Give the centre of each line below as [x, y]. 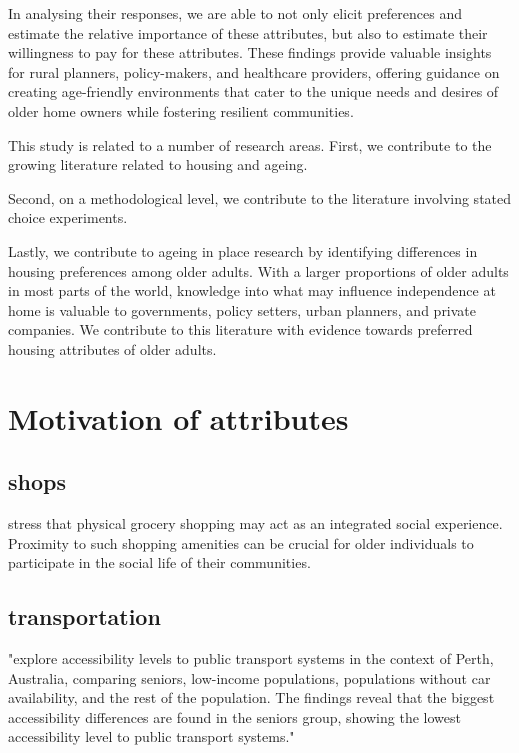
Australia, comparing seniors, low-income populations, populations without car [249, 677]
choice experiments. [68, 217]
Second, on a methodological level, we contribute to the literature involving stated [260, 197]
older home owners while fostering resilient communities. [181, 110]
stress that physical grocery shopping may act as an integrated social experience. [255, 523]
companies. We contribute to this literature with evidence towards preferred [240, 329]
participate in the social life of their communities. [159, 562]
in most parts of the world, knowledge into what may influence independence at [252, 290]
